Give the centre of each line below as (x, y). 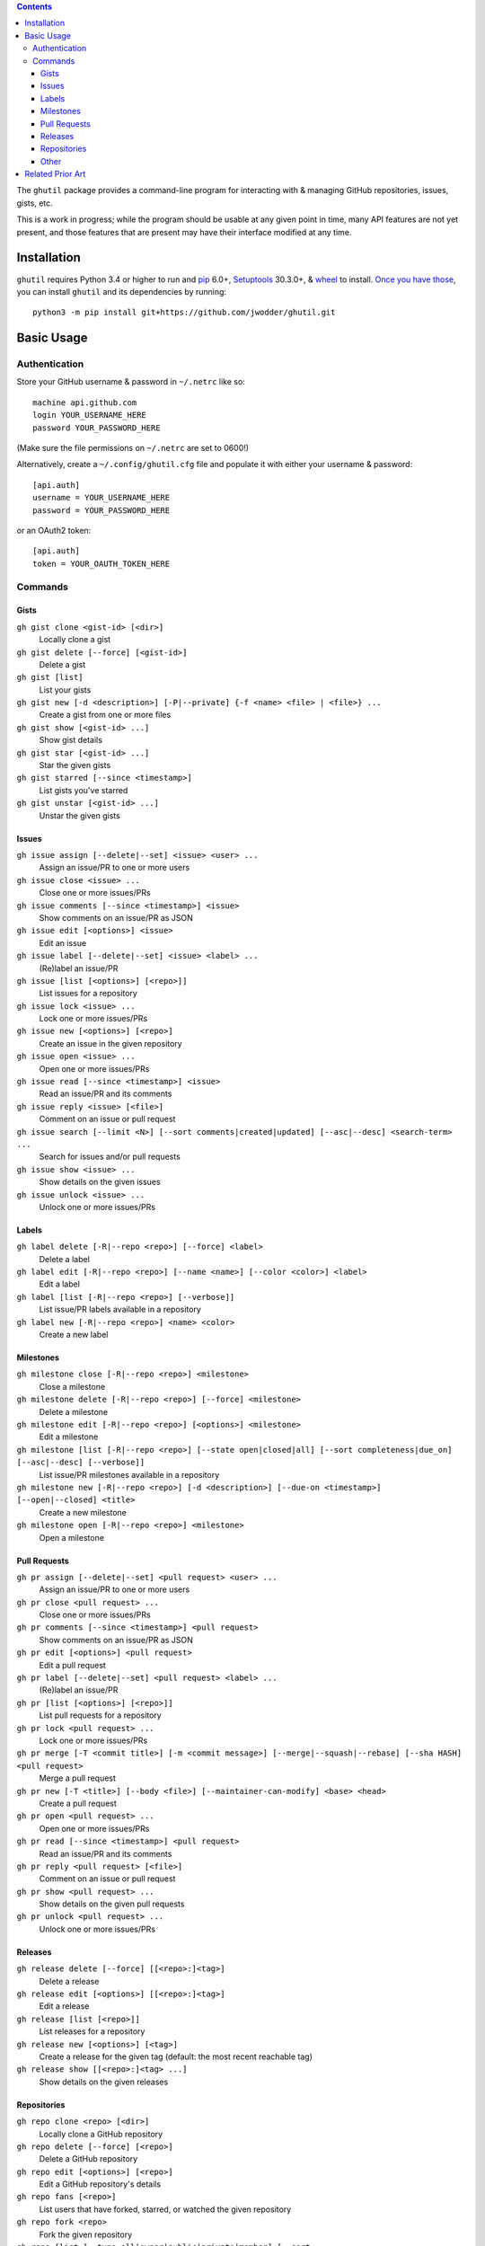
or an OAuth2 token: (54, 531)
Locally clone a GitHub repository (101, 2134)
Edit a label (60, 1284)
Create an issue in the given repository (111, 1043)
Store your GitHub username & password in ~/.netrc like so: (131, 382)
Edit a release (64, 2006)
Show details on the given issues (100, 1182)
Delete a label (64, 1259)
